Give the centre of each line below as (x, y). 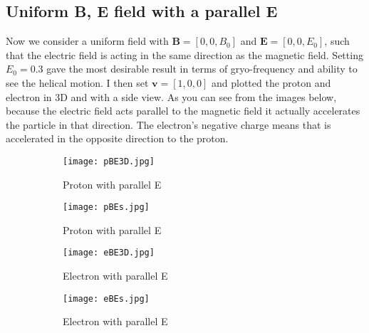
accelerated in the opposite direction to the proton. (117, 138)
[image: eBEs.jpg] (106, 298)
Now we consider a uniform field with (87, 41)
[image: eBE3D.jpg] (109, 253)
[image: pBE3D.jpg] (109, 161)
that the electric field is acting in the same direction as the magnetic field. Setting (184, 54)
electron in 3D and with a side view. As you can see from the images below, (171, 96)
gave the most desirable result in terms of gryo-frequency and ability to (202, 69)
